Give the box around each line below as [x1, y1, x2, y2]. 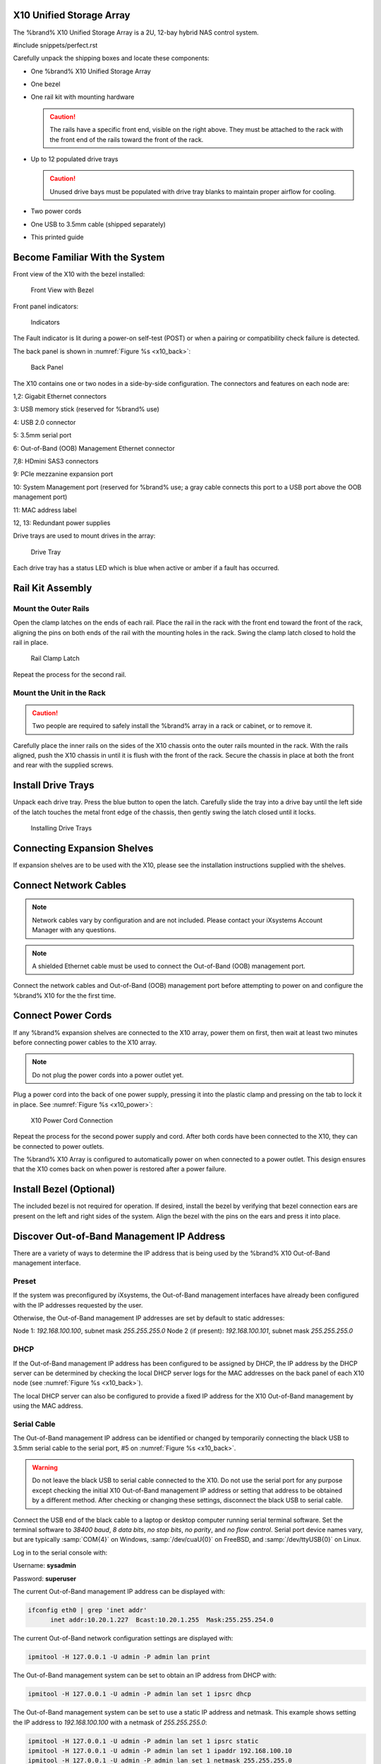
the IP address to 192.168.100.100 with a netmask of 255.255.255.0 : [13, 1718, 207, 1727]
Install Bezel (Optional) [13, 1183, 116, 1195]
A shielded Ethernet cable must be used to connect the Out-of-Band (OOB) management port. [32, 962, 306, 970]
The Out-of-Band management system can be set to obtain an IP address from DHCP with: [13, 1671, 277, 1679]
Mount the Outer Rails [13, 603, 90, 613]
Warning [32, 1463, 58, 1472]
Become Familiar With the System [13, 251, 165, 263]
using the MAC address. [13, 1401, 83, 1410]
